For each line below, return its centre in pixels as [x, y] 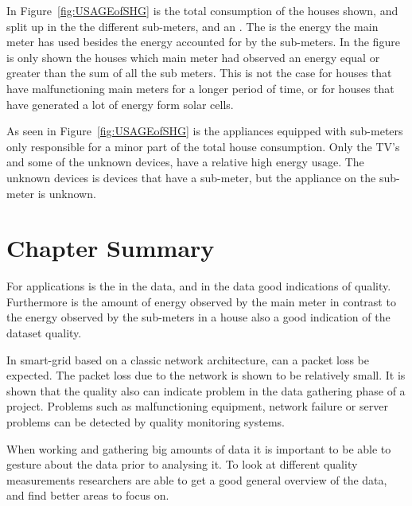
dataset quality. [44, 333]
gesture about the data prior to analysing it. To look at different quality [182, 464]
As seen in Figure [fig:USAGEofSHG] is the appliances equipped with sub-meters [205, 131]
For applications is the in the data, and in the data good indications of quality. [199, 286]
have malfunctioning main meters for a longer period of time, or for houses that [200, 88]
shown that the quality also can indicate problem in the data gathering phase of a [206, 390]
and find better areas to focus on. [88, 495]
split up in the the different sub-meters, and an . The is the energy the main [192, 26]
